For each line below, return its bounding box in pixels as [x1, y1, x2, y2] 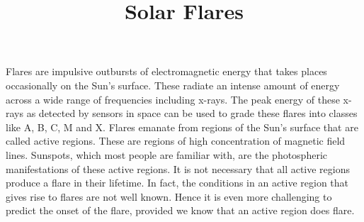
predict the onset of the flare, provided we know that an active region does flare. [6, 203, 355, 218]
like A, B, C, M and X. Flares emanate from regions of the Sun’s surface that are [6, 119, 358, 134]
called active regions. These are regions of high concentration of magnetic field [6, 133, 346, 148]
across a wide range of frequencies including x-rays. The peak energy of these [6, 91, 340, 106]
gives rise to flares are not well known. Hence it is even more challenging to [6, 189, 332, 204]
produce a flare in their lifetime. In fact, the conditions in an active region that [6, 175, 349, 190]
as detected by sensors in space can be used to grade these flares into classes [26, 106, 358, 121]
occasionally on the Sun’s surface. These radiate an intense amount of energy [6, 77, 340, 92]
